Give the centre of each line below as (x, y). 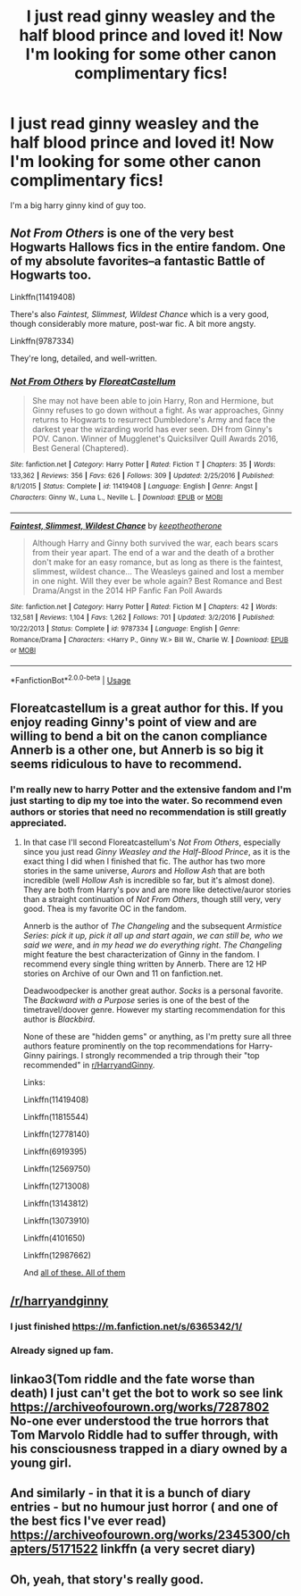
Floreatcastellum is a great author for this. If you (147, 708)
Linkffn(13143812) (55, 1204)
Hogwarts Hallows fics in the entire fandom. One (148, 247)
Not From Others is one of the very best (122, 234)
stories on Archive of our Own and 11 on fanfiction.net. (123, 973)
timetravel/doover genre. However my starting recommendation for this (154, 1010)
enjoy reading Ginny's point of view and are (134, 722)
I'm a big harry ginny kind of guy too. (78, 205)
